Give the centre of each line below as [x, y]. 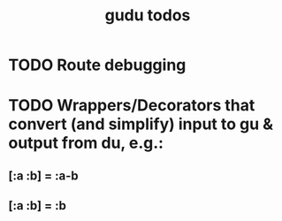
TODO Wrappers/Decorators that [132, 106]
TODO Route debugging [97, 65]
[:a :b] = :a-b [43, 175]
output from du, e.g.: [86, 143]
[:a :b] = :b [38, 206]
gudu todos [148, 15]
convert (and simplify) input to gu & [141, 124]
